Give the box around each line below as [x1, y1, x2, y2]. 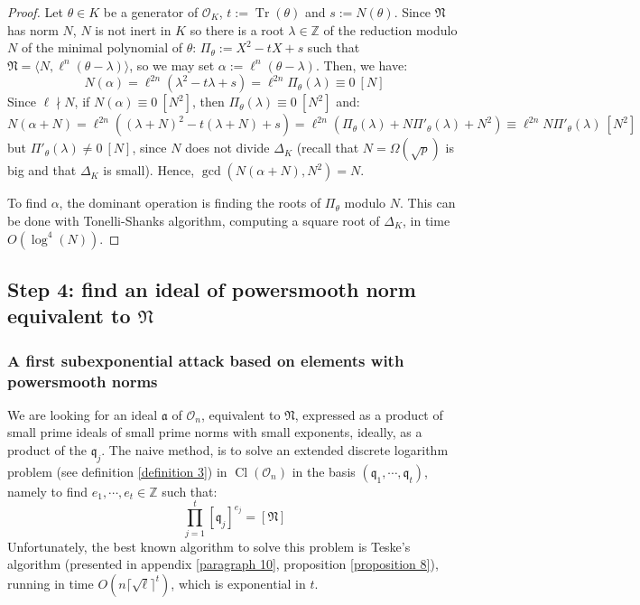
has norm [7, 20, 59, 39]
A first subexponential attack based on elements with [7, 349, 404, 371]
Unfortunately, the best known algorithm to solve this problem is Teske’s [7, 536, 411, 555]
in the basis [292, 461, 356, 480]
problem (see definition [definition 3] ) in [7, 461, 227, 480]
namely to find [7, 481, 88, 500]
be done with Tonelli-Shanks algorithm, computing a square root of [7, 210, 380, 229]
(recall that [296, 138, 359, 157]
